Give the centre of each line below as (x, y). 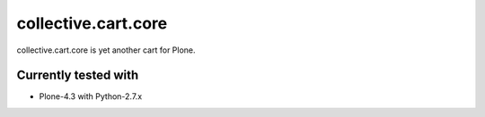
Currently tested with (78, 75)
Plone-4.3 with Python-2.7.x (91, 96)
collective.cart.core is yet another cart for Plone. (106, 50)
